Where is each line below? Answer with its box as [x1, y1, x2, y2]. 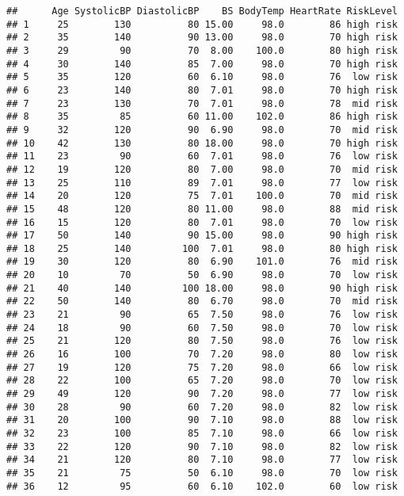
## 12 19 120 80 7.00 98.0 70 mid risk [6, 163, 398, 175]
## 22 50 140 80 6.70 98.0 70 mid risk [6, 296, 398, 307]
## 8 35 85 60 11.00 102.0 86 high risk [6, 111, 398, 123]
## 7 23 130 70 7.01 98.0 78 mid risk [6, 97, 398, 109]
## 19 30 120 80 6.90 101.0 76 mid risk [6, 256, 398, 268]
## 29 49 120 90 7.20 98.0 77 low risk [6, 388, 398, 400]
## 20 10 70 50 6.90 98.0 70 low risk [6, 269, 398, 281]
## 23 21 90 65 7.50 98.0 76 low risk [6, 309, 398, 321]
